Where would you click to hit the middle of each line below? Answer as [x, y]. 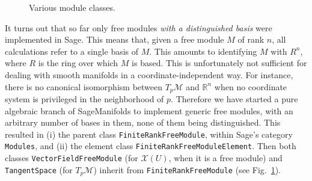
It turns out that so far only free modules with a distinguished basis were [139, 27]
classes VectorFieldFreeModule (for [72, 158]
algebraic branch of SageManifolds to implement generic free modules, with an [149, 110]
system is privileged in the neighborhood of [84, 99]
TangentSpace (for [39, 169]
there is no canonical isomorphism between [84, 86]
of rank [251, 39]
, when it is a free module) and [225, 158]
